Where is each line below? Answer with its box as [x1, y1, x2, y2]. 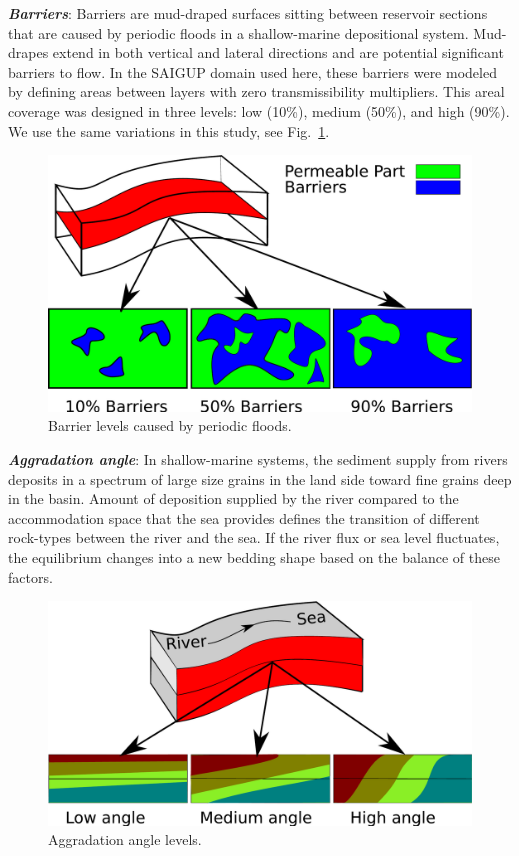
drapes [8, 42, 49, 63]
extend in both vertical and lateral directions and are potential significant [52, 42, 504, 63]
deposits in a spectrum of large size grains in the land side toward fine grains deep [8, 468, 512, 489]
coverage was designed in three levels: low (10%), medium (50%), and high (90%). [8, 100, 510, 121]
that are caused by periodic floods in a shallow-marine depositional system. [8, 22, 469, 43]
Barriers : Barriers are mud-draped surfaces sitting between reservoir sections [8, 3, 488, 23]
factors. [8, 566, 53, 587]
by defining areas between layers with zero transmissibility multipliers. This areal [8, 81, 505, 102]
